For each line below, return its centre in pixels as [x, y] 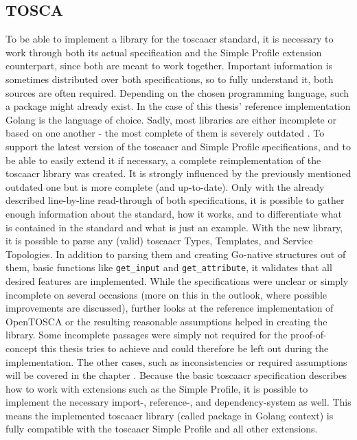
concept [22, 348]
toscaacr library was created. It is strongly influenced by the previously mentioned [178, 173]
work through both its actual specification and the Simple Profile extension [164, 52]
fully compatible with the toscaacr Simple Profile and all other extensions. [162, 429]
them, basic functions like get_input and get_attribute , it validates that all [169, 267]
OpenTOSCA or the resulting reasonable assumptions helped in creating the [166, 321]
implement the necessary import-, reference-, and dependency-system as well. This [178, 402]
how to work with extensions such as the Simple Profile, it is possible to [157, 388]
